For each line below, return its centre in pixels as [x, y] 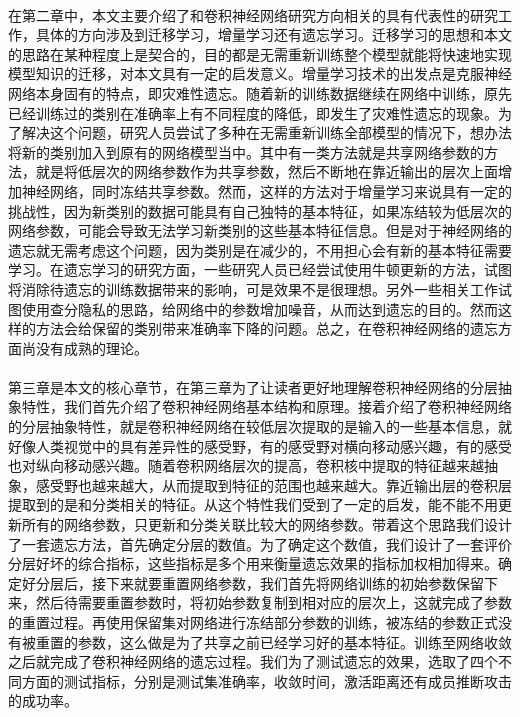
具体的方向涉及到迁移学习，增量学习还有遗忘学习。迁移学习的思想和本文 [273, 34]
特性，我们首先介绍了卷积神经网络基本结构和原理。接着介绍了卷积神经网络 [266, 406]
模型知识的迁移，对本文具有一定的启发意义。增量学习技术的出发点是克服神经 [260, 73]
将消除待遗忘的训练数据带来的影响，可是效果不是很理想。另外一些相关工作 [253, 288]
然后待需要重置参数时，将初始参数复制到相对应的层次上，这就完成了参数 [273, 602]
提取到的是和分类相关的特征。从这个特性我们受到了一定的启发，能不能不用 [253, 504]
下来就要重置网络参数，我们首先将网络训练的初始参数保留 [294, 582]
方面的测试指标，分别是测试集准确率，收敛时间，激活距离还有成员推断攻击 [266, 680]
